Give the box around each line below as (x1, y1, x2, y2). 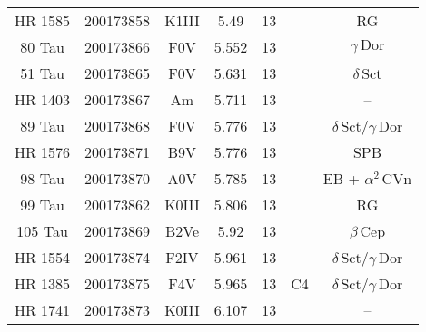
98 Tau (20, 168, 64, 189)
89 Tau (20, 115, 64, 136)
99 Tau (20, 194, 64, 215)
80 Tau (20, 36, 64, 57)
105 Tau (16, 220, 68, 241)
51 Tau (20, 63, 64, 83)
